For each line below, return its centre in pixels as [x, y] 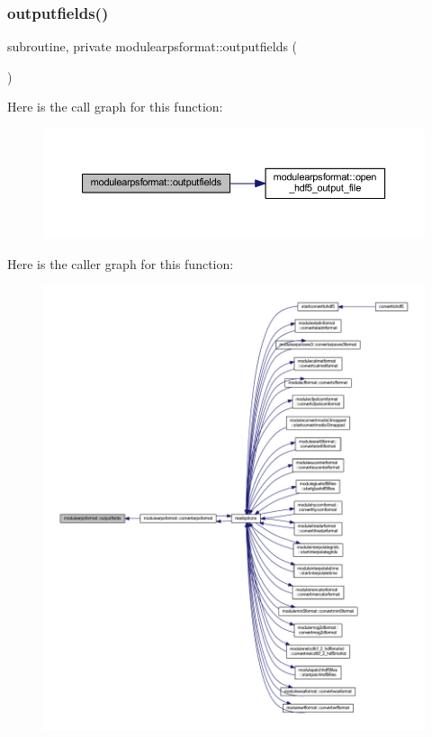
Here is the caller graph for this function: [121, 263]
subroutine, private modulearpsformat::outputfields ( [153, 46]
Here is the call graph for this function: [115, 107]
